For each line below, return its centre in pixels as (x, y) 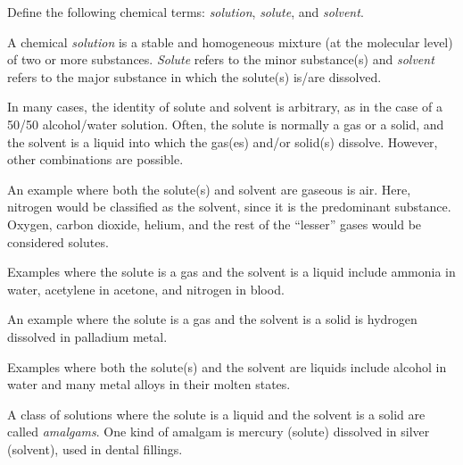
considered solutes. (58, 241)
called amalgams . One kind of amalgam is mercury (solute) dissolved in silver (219, 432)
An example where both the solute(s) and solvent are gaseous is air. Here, (209, 189)
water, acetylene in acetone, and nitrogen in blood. (146, 289)
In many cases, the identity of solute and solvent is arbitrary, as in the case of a (225, 107)
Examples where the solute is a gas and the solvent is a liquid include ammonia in (231, 272)
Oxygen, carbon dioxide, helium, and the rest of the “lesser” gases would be (215, 224)
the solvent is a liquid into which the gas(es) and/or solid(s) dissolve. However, (223, 141)
